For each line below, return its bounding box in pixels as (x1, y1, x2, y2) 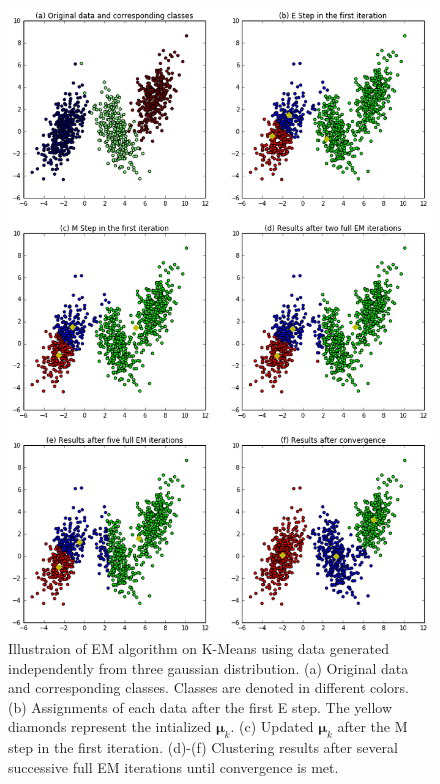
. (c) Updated (230, 716, 314, 737)
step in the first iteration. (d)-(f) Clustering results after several (8, 737, 398, 758)
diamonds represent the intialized (8, 716, 212, 737)
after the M (337, 716, 408, 737)
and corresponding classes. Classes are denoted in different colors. (8, 677, 409, 698)
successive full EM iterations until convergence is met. (8, 756, 339, 777)
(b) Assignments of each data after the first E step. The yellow (8, 696, 393, 717)
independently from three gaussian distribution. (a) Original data (8, 657, 409, 678)
